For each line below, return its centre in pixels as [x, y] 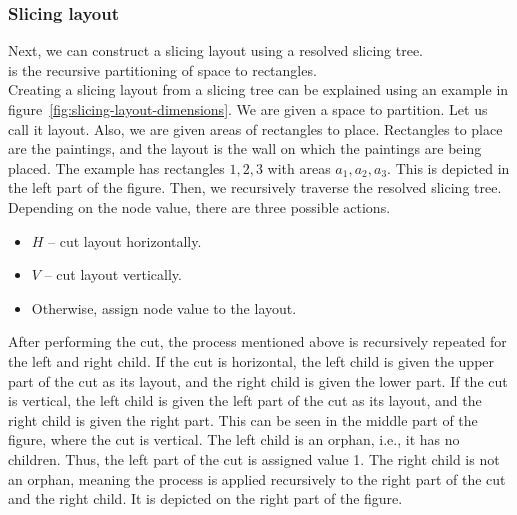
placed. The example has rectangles [116, 167]
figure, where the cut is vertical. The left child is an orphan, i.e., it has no [234, 439]
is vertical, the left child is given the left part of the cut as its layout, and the [245, 400]
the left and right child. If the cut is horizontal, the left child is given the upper [251, 360]
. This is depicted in [448, 167]
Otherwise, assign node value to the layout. [164, 307]
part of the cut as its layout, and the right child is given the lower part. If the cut [258, 380]
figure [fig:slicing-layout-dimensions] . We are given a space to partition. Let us [248, 109]
